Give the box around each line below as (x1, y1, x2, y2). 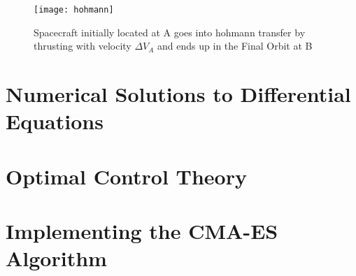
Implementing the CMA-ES (6, 216, 278, 245)
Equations (6, 107, 104, 136)
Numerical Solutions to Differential (6, 80, 351, 108)
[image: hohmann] (34, 5, 114, 15)
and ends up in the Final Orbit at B (157, 38, 313, 53)
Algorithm (6, 244, 107, 273)
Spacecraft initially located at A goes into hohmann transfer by (34, 24, 306, 39)
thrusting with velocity (34, 38, 131, 53)
